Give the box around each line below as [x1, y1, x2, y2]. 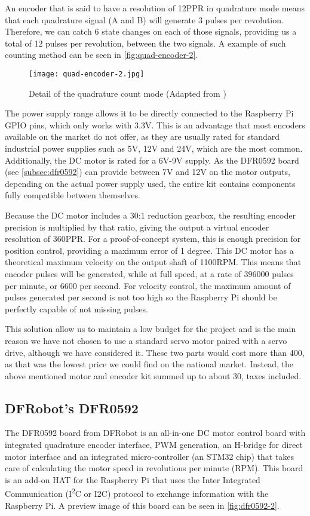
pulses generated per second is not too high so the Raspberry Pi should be [5, 291, 277, 303]
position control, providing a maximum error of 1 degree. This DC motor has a [5, 244, 294, 256]
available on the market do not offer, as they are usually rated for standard [5, 130, 280, 143]
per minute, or [5, 279, 57, 291]
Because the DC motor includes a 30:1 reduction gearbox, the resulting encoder [5, 208, 296, 221]
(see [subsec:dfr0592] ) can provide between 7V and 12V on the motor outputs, [5, 165, 290, 178]
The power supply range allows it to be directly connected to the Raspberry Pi [5, 107, 294, 119]
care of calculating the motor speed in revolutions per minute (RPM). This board [5, 462, 303, 474]
